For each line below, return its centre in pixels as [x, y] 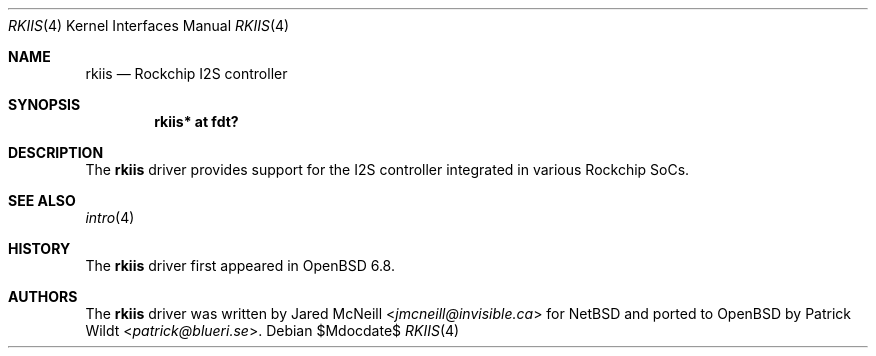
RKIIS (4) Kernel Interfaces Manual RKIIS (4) [149, 25]
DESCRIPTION [56, 152]
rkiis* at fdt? [196, 121]
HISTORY [39, 248]
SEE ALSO [42, 200]
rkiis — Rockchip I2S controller [186, 73]
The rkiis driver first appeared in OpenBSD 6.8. [240, 265]
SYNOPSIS [44, 104]
